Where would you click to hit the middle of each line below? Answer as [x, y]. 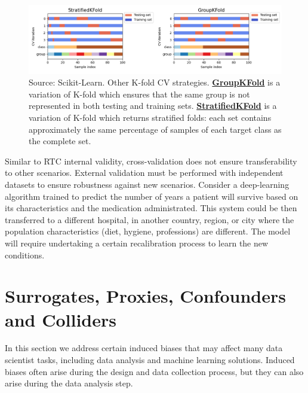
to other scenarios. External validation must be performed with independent [144, 173]
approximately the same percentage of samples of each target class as [155, 129]
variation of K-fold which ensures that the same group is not [139, 94]
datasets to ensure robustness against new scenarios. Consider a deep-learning [147, 184]
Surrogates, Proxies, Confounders [145, 296]
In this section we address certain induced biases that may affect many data [144, 348]
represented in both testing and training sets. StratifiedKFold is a [153, 106]
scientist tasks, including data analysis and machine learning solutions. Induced [150, 360]
